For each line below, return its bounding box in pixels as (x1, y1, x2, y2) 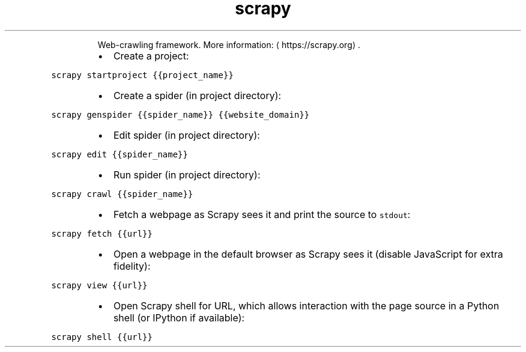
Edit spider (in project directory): (113, 129, 260, 141)
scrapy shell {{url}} (51, 332, 153, 342)
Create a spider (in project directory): (113, 89, 282, 102)
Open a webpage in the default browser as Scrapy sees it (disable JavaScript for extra (113, 247, 503, 260)
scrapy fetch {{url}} (51, 228, 153, 238)
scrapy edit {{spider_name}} (51, 149, 188, 159)
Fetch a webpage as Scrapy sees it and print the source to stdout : (113, 208, 411, 220)
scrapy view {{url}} (51, 280, 148, 290)
